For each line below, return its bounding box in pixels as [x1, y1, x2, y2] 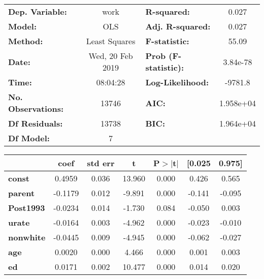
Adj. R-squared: [145, 20, 211, 32]
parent [8, 187, 35, 199]
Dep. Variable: [8, 6, 67, 17]
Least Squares [86, 35, 136, 47]
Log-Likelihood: [145, 76, 209, 88]
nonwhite [8, 231, 46, 243]
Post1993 [8, 202, 45, 213]
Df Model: [8, 132, 50, 144]
